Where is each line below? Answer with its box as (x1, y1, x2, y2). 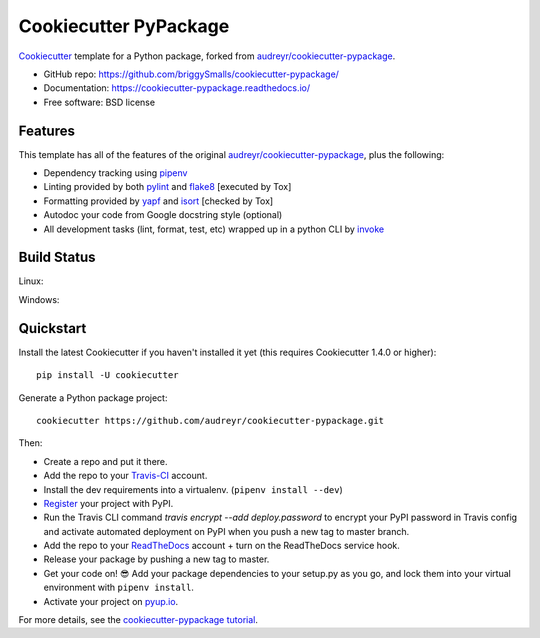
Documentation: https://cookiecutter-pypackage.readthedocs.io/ (43, 82, 311, 94)
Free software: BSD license (43, 96, 155, 108)
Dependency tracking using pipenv (43, 167, 188, 179)
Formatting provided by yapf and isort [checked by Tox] (43, 195, 274, 207)
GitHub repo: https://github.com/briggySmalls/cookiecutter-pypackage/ (43, 68, 340, 80)
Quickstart (18, 320, 87, 337)
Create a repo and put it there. (43, 455, 169, 467)
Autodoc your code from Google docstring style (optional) (43, 209, 283, 221)
